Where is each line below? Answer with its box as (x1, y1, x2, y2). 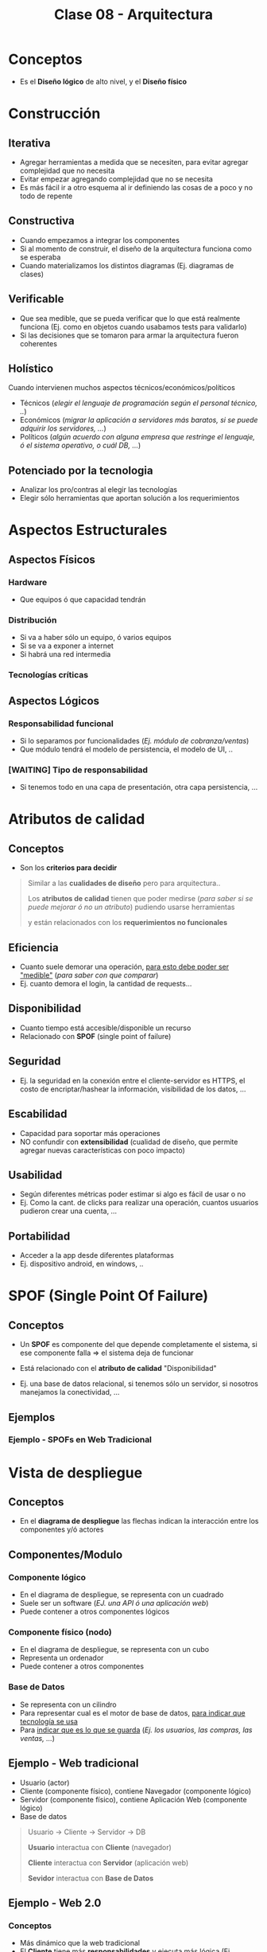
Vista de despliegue (8, 1463, 143, 1482)
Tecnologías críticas (8, 670, 89, 681)
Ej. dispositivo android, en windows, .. (19, 1259, 144, 1269)
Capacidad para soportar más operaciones (19, 1128, 161, 1138)
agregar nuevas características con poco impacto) (19, 1145, 185, 1155)
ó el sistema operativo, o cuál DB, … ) (19, 440, 141, 451)
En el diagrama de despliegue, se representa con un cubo (19, 1645, 209, 1654)
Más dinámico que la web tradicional (19, 1938, 141, 1948)
